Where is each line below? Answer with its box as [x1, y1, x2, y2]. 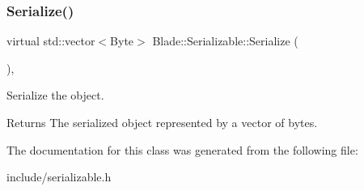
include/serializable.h [6, 168, 112, 185]
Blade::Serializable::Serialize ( [152, 32, 298, 49]
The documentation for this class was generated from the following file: [6, 141, 358, 158]
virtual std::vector [6, 32, 95, 49]
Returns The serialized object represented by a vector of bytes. [6, 114, 318, 130]
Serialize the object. [6, 87, 104, 104]
